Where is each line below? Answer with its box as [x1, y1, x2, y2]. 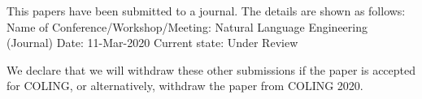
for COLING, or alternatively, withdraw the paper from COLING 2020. [7, 77, 363, 94]
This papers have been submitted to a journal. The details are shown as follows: [7, 2, 406, 19]
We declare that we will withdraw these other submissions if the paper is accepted [7, 61, 416, 78]
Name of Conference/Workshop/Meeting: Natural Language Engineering [7, 18, 368, 35]
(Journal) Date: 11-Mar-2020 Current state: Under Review [7, 34, 298, 51]
